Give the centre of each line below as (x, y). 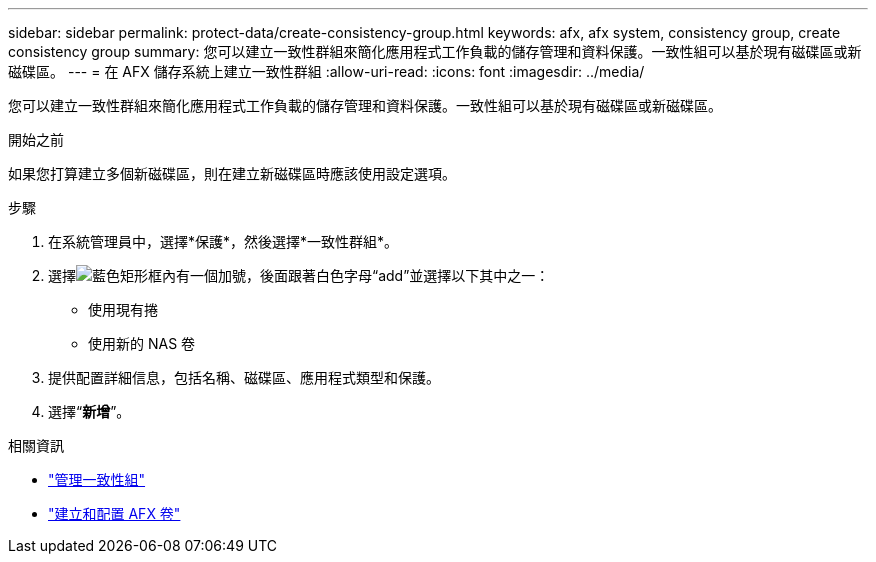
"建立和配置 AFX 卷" (114, 513)
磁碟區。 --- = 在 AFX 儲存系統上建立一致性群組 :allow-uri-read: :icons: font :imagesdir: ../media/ (326, 71)
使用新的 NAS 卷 (142, 343)
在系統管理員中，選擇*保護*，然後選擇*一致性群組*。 (223, 241)
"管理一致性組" (97, 479)
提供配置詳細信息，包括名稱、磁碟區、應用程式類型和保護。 (244, 377)
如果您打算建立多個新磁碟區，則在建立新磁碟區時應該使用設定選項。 (232, 173)
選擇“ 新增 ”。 (89, 411)
